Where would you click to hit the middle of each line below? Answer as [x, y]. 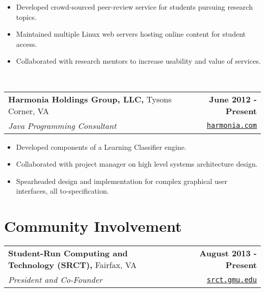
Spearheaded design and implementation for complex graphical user [122, 181]
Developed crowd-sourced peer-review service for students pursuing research [134, 7]
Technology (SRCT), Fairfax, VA [72, 265]
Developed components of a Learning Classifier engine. [101, 147]
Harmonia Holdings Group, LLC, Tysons [90, 99]
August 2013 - [228, 253]
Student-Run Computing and [68, 253]
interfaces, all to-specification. [62, 191]
